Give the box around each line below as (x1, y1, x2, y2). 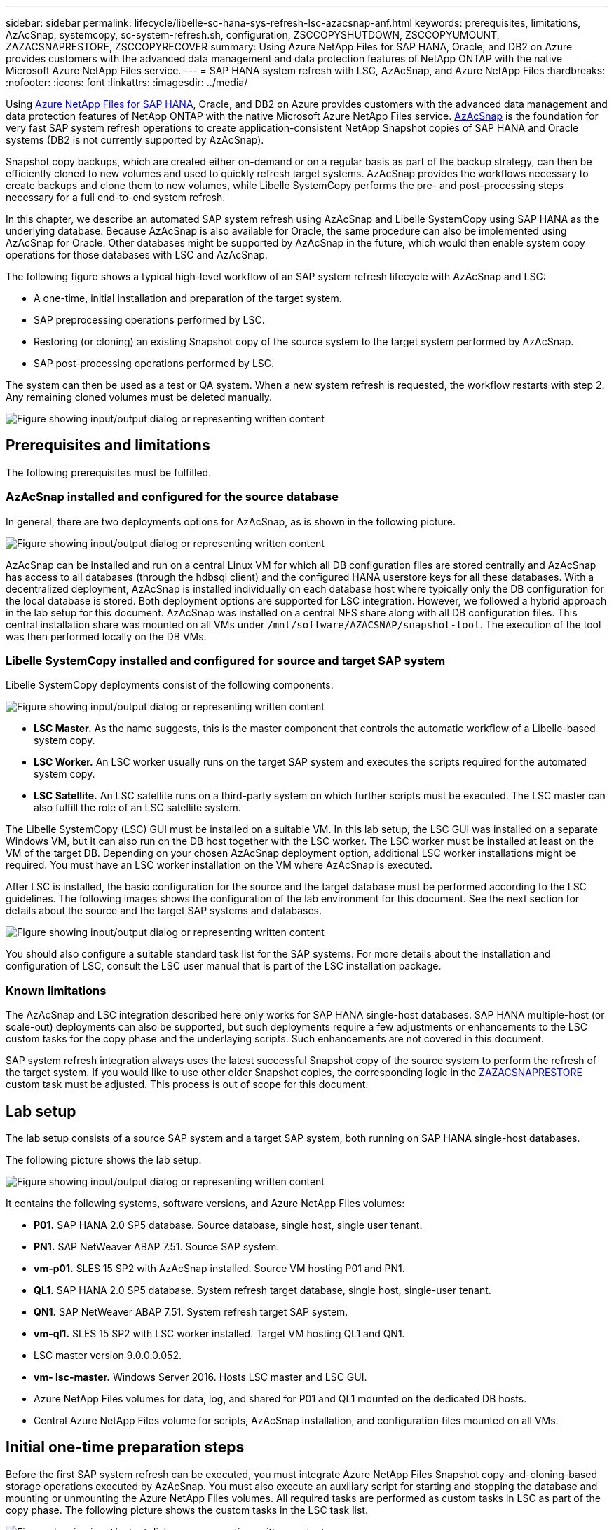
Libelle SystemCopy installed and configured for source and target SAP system (6, 653, 446, 668)
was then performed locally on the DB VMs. (6, 630, 207, 642)
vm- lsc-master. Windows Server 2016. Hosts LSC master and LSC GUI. (34, 1370, 367, 1383)
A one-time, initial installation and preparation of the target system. (34, 292, 342, 304)
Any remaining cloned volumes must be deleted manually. (6, 391, 273, 403)
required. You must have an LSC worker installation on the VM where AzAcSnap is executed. (6, 859, 433, 871)
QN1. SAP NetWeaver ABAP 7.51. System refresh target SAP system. (34, 1305, 348, 1318)
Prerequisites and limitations (6, 436, 210, 455)
